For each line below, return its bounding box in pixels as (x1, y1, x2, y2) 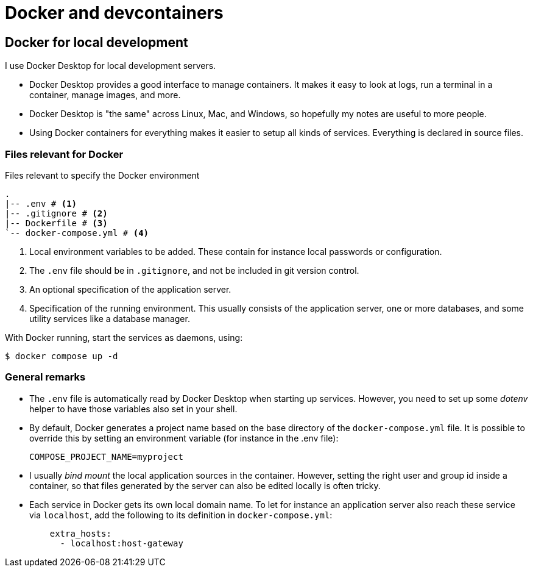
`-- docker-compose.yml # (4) (5, 227, 149, 238)
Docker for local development (5, 34, 188, 50)
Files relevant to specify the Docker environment (5, 170, 200, 181)
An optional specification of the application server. (29, 284, 231, 295)
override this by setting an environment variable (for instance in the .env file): (29, 432, 339, 443)
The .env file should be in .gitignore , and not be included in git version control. (29, 265, 359, 276)
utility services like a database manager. (29, 313, 190, 324)
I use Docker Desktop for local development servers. (5, 60, 216, 71)
